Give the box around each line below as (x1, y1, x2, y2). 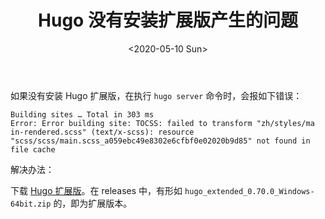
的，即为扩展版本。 (53, 197, 133, 209)
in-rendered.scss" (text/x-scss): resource (10, 127, 195, 137)
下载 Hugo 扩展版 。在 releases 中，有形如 (10, 184, 183, 196)
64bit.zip (10, 199, 52, 209)
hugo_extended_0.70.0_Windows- (184, 186, 315, 196)
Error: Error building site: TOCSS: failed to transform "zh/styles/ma (10, 118, 315, 128)
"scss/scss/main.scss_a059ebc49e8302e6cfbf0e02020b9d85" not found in (10, 136, 311, 146)
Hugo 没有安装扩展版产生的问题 (38, 9, 298, 32)
